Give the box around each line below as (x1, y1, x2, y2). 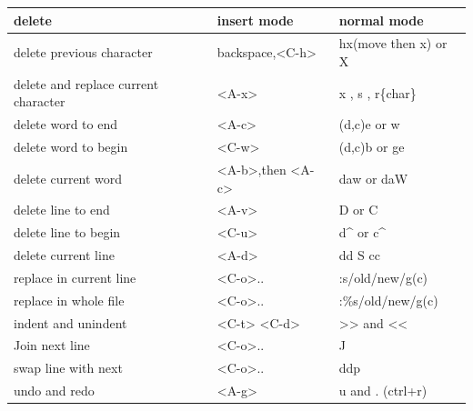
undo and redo (14, 381, 95, 400)
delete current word (14, 168, 123, 187)
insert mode (216, 10, 294, 29)
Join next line (14, 336, 90, 355)
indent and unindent (14, 313, 127, 332)
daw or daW (338, 168, 408, 187)
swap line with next (14, 358, 123, 377)
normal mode (338, 10, 424, 29)
